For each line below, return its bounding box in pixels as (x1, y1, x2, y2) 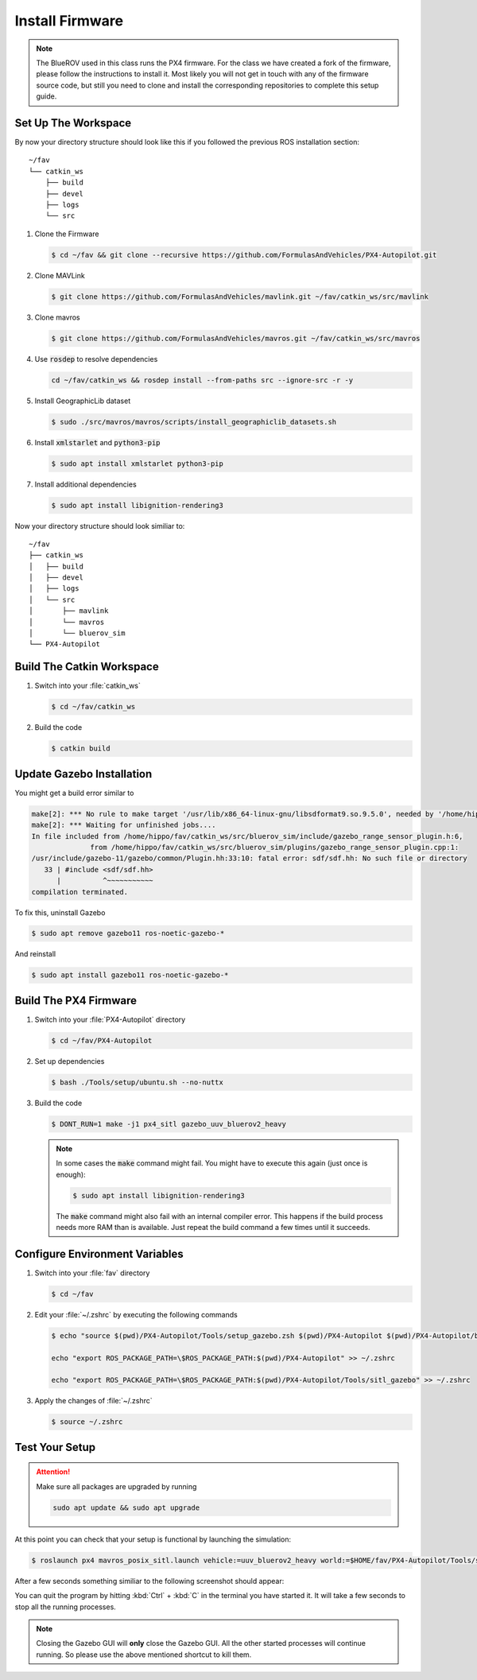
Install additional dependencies (34, 479, 137, 489)
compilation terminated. (31, 887, 129, 896)
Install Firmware (14, 12, 123, 29)
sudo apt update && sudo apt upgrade (52, 1503, 200, 1512)
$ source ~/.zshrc (51, 1418, 123, 1426)
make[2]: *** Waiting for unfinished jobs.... (31, 821, 216, 830)
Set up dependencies (34, 1056, 105, 1065)
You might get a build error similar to (14, 788, 134, 797)
